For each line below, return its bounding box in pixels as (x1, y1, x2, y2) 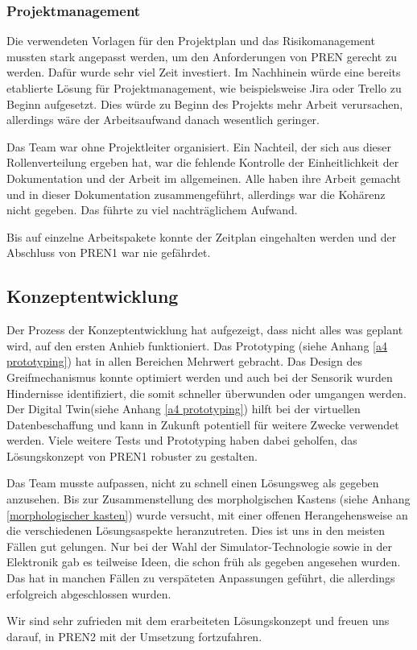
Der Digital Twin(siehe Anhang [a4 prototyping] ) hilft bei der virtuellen (6, 400, 361, 417)
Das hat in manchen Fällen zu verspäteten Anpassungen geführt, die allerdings (6, 569, 395, 586)
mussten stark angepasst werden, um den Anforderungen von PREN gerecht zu (6, 48, 397, 64)
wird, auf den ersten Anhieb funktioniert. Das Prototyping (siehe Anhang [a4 (6, 337, 387, 354)
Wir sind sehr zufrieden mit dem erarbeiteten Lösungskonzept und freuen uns (6, 612, 390, 629)
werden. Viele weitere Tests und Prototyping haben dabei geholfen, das (6, 432, 357, 449)
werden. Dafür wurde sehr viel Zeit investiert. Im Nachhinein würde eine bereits (6, 64, 401, 81)
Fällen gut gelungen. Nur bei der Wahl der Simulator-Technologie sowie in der (6, 537, 392, 554)
